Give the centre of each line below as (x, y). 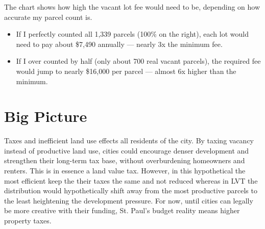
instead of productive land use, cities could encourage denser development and (127, 150)
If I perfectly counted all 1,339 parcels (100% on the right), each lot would (132, 34)
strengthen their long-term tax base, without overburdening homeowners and (125, 160)
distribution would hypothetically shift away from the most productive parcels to (131, 190)
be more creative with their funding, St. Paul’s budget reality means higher (122, 210)
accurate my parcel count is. (48, 17)
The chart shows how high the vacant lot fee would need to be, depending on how (132, 7)
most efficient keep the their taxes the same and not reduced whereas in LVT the (131, 180)
